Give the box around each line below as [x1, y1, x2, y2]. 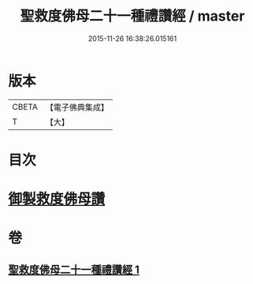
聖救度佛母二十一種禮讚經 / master [20, 7, 245, 25]
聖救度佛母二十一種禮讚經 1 [8, 263, 140, 276]
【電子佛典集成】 [45, 102, 109, 113]
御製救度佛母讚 [8, 190, 106, 208]
